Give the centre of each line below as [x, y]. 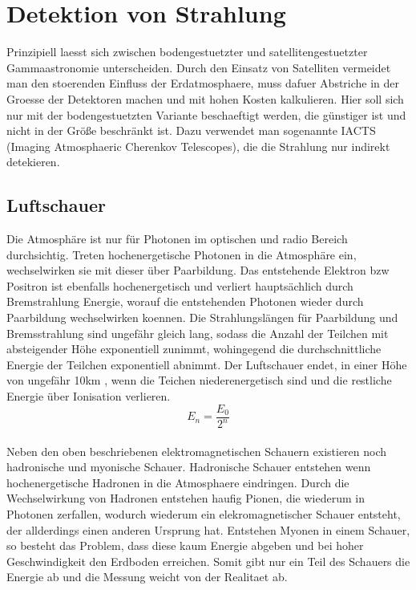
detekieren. [33, 162]
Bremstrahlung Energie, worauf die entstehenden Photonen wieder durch [185, 301]
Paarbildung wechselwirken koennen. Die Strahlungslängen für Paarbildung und [202, 317]
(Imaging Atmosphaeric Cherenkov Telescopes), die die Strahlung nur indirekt [198, 146]
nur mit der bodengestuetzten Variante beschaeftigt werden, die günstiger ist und [206, 114]
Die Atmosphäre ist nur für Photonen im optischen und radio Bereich [177, 239]
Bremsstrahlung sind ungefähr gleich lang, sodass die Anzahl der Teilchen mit [198, 333]
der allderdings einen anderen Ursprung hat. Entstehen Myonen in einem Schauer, [208, 529]
